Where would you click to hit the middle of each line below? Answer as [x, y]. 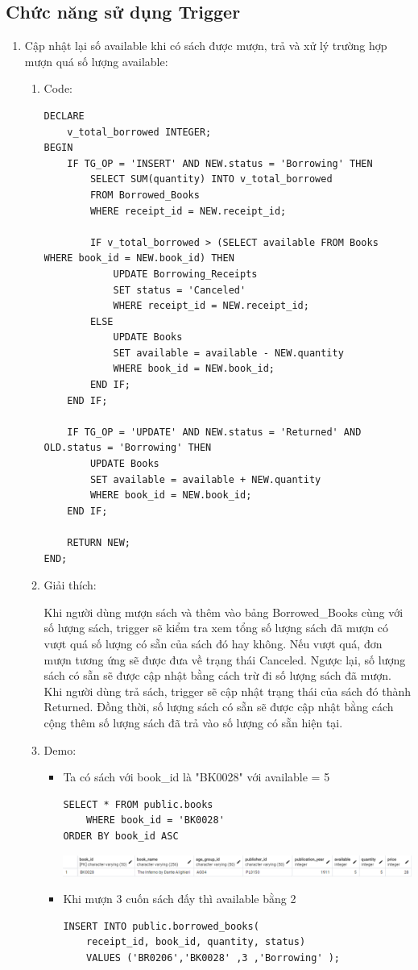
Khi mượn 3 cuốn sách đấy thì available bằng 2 [180, 899]
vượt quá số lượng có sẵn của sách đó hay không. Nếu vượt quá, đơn [213, 643]
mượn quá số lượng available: [96, 61]
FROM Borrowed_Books [145, 195]
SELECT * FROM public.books [138, 804]
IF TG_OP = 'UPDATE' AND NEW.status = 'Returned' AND [214, 432]
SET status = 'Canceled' [180, 290]
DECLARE [64, 116]
